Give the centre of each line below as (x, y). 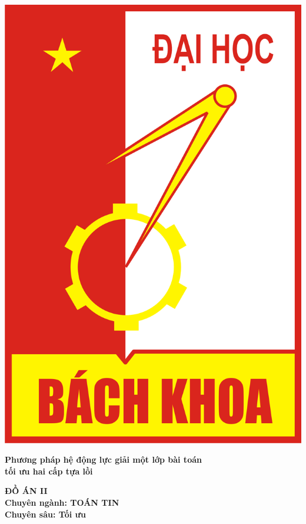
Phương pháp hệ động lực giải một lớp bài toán (103, 459)
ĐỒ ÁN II (26, 491)
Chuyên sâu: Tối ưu (45, 514)
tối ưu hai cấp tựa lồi (49, 471)
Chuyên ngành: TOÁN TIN (62, 502)
